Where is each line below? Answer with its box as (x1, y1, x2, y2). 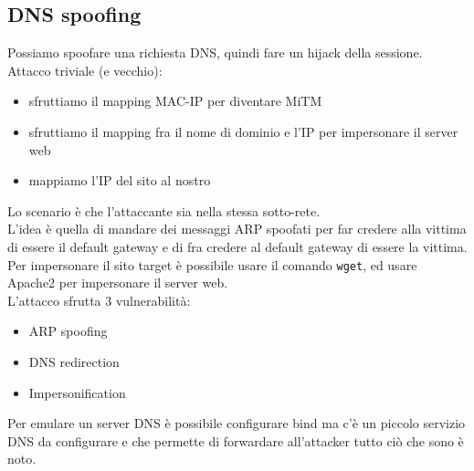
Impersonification (28, 382, 126, 402)
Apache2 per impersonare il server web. (7, 273, 228, 292)
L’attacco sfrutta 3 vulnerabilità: (7, 290, 191, 309)
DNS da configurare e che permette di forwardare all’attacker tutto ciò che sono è (7, 431, 464, 450)
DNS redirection (28, 351, 120, 371)
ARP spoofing (28, 321, 108, 340)
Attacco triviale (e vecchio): (7, 60, 163, 79)
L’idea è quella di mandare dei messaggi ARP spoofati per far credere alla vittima (7, 219, 467, 238)
